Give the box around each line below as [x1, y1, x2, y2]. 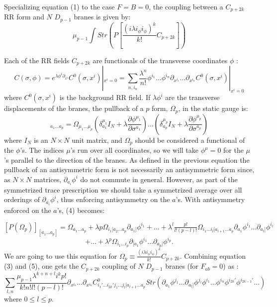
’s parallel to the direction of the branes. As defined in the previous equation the [4, 154, 250, 165]
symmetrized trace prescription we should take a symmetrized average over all [4, 184, 242, 195]
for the [223, 145, 244, 155]
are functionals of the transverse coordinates [92, 55, 228, 65]
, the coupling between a [149, 1, 223, 11]
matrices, [33, 174, 62, 184]
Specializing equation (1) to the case [4, 1, 115, 11]
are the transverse [165, 92, 220, 102]
